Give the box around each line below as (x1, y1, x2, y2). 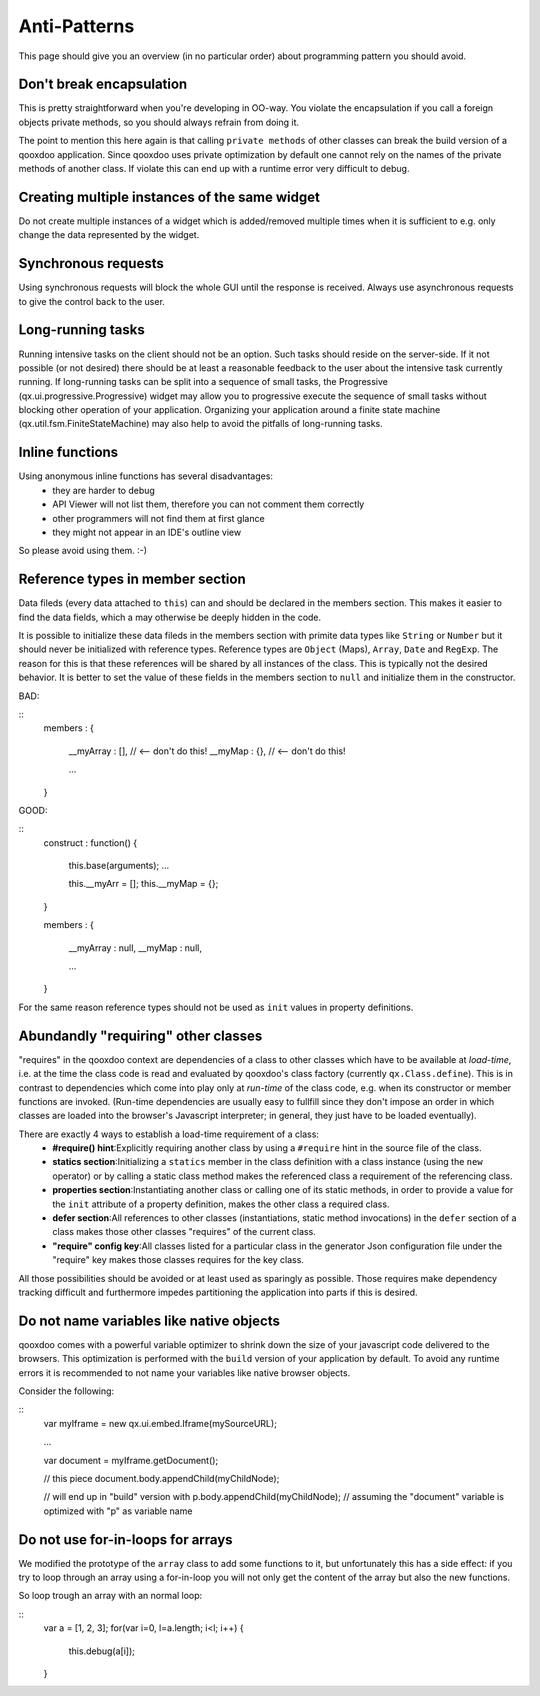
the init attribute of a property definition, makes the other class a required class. (52, 1198, 390, 1210)
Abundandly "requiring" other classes (18, 1027, 263, 1044)
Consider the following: (18, 1385, 115, 1397)
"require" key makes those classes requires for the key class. (52, 1254, 305, 1266)
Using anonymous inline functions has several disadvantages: (18, 470, 274, 482)
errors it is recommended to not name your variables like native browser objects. (18, 1366, 351, 1379)
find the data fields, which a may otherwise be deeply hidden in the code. (18, 611, 322, 623)
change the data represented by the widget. (18, 229, 200, 241)
